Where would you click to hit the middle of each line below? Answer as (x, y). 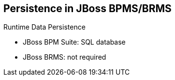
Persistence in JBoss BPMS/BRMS (87, 8)
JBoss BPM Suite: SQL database (74, 42)
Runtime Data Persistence (44, 27)
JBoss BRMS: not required (65, 57)
